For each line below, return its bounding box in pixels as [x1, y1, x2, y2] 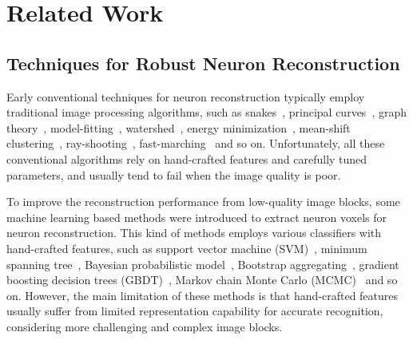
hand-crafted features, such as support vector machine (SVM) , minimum [6, 239, 367, 256]
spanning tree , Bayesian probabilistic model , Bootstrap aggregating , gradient [6, 255, 399, 272]
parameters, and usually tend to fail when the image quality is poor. [6, 166, 341, 183]
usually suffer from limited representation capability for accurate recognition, [6, 302, 383, 319]
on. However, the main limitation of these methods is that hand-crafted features [6, 287, 399, 303]
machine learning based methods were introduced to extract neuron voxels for [6, 208, 387, 225]
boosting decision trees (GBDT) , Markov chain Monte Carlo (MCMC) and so [6, 271, 398, 288]
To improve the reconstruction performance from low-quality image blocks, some [6, 193, 400, 210]
